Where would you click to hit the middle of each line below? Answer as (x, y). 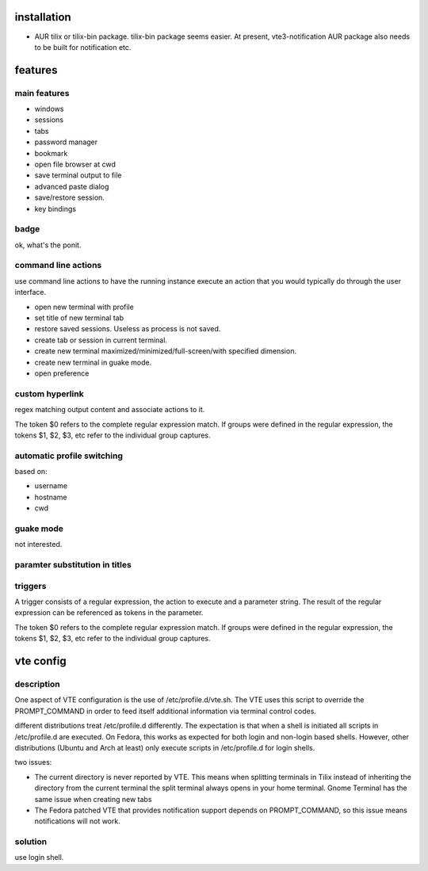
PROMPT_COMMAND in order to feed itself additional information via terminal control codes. (166, 711)
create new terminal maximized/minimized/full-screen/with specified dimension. (166, 351)
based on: (31, 472)
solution (31, 842)
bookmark (51, 153)
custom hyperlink (49, 394)
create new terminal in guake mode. (93, 362)
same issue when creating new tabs (93, 799)
